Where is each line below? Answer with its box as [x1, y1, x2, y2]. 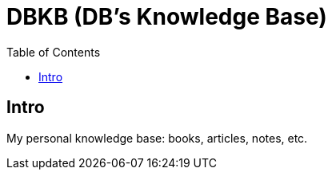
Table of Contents [6, 45, 101, 59]
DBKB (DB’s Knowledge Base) [6, 3, 327, 30]
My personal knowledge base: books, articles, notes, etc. [6, 131, 308, 145]
